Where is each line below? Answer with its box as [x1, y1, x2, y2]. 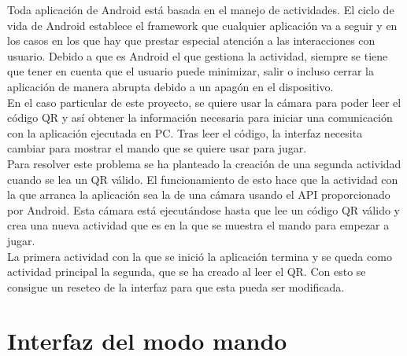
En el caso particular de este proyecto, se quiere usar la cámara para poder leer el [7, 94, 401, 110]
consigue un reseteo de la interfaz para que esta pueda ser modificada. [7, 278, 345, 295]
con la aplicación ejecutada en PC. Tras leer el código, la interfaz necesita [7, 124, 363, 141]
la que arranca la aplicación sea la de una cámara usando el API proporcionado [7, 186, 390, 203]
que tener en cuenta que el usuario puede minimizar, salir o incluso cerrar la [7, 63, 374, 79]
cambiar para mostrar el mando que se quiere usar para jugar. [7, 140, 307, 156]
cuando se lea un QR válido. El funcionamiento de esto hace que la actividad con [7, 171, 398, 187]
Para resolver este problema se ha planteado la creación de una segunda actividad [7, 155, 401, 171]
